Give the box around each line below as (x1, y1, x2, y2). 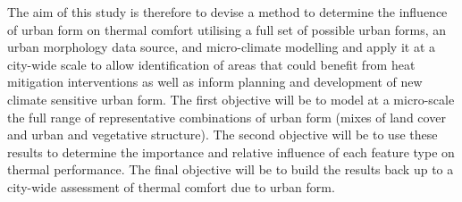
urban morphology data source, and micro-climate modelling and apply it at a (7, 38, 435, 56)
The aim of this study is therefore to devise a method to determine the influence (7, 3, 448, 21)
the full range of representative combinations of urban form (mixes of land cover (7, 107, 446, 126)
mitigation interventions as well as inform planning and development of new (7, 72, 423, 91)
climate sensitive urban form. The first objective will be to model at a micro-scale (7, 89, 455, 108)
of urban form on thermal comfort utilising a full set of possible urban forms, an (7, 20, 447, 38)
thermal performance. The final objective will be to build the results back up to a (7, 160, 454, 179)
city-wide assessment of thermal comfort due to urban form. (7, 177, 335, 196)
